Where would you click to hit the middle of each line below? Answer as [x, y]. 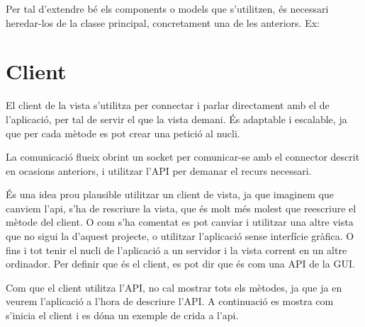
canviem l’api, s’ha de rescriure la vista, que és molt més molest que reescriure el [181, 208]
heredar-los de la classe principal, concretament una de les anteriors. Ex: [163, 22]
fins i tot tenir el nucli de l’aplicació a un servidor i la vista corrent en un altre [176, 249]
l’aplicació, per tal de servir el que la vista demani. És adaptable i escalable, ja [176, 119]
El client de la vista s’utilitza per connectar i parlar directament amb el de [168, 105]
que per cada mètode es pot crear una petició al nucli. [123, 133]
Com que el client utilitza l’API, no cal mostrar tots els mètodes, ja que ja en [174, 287]
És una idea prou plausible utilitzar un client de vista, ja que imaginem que [170, 194]
